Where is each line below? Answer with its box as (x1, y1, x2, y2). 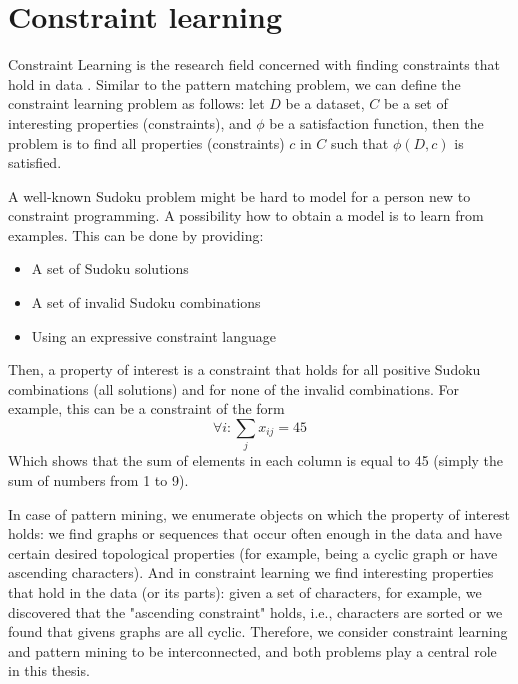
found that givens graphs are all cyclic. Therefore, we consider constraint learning (8, 621, 508, 642)
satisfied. (8, 152, 62, 173)
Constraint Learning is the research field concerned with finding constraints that (8, 54, 500, 75)
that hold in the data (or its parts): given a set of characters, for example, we (8, 581, 482, 602)
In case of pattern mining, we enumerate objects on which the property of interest (8, 503, 511, 524)
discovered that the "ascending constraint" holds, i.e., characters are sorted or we (8, 601, 503, 622)
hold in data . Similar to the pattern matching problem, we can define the (8, 73, 461, 94)
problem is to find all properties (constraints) (8, 132, 285, 153)
